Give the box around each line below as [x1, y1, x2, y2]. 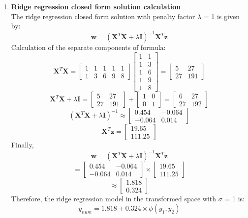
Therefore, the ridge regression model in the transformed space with [11, 194, 217, 204]
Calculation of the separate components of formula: [11, 42, 166, 52]
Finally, [11, 140, 34, 150]
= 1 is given [203, 11, 240, 21]
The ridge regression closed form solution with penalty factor [11, 11, 195, 21]
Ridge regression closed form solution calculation [11, 1, 181, 11]
